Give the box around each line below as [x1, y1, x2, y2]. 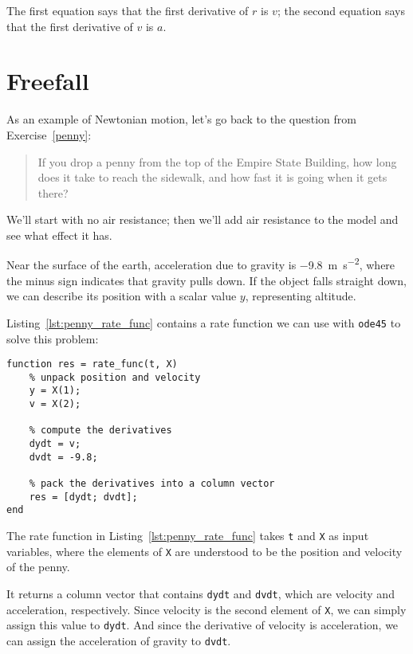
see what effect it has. [6, 226, 112, 243]
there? [37, 184, 69, 201]
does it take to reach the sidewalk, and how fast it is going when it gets [37, 169, 387, 186]
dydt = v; [29, 438, 81, 450]
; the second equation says [277, 2, 405, 18]
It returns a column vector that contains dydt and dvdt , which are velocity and [6, 585, 395, 601]
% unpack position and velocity [29, 371, 201, 383]
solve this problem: [6, 330, 99, 347]
